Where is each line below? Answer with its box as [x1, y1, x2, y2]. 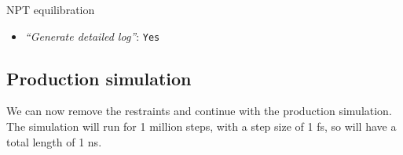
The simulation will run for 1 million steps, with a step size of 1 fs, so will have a [6, 118, 397, 135]
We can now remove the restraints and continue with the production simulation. [6, 103, 392, 119]
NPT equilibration [6, 2, 95, 17]
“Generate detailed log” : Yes [24, 27, 160, 44]
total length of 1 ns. [6, 133, 102, 150]
